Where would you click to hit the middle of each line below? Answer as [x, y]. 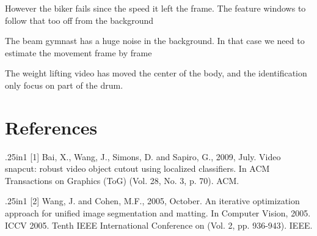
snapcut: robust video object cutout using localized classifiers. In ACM [137, 168]
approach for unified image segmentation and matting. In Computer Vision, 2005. [158, 213]
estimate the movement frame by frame [78, 52]
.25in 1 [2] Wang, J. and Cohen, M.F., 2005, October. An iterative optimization [152, 201]
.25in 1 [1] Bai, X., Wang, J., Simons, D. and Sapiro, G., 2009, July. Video [143, 156]
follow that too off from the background [79, 20]
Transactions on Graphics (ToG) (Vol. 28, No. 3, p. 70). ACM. [122, 180]
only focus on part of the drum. [64, 85]
